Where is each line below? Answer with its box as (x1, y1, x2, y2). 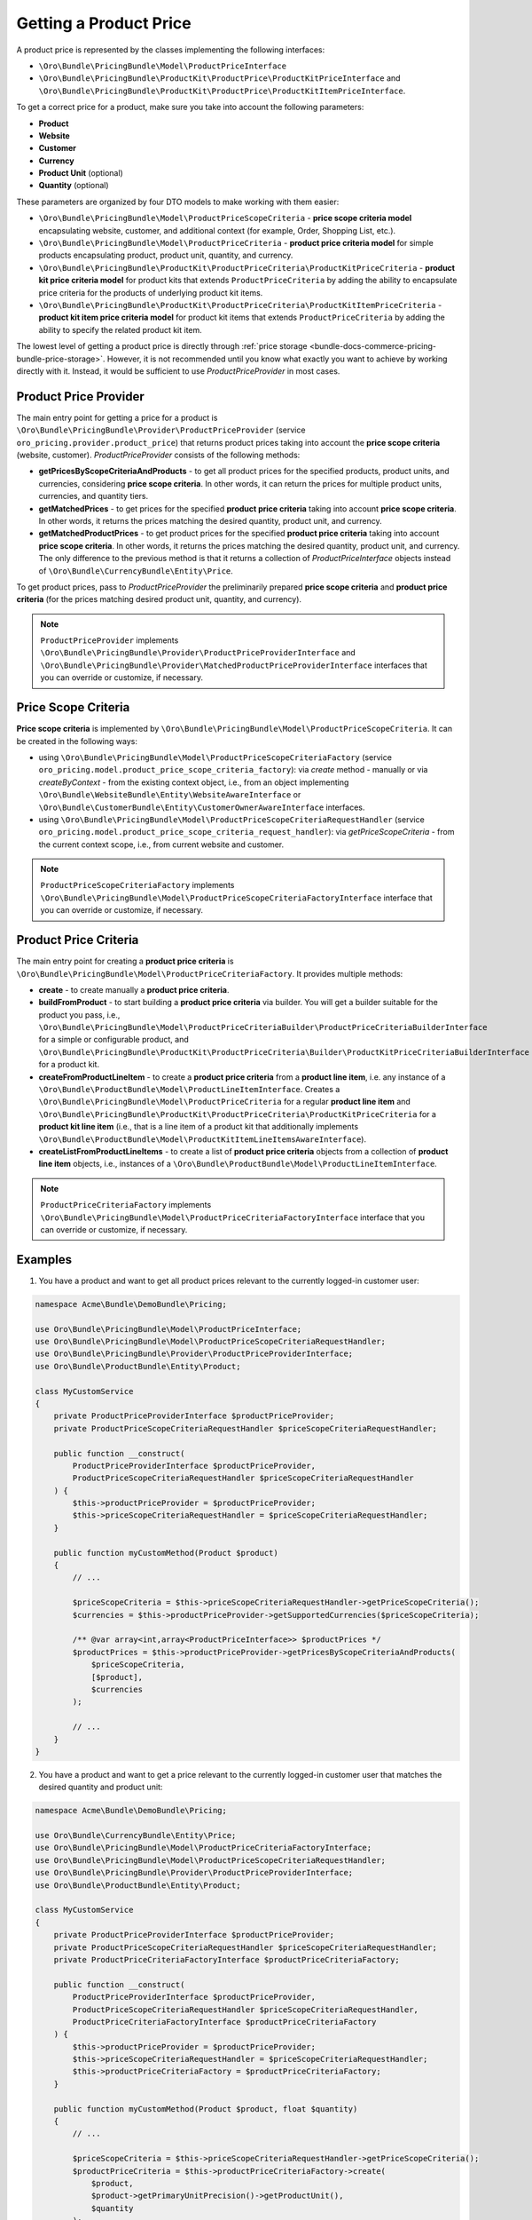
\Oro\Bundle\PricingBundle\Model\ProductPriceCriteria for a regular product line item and (38, 1097, 411, 1107)
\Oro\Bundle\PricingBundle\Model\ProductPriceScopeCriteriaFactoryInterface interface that (40, 892, 434, 903)
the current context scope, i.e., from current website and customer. (38, 839, 285, 850)
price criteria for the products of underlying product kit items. (38, 287, 263, 297)
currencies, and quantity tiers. (38, 491, 149, 502)
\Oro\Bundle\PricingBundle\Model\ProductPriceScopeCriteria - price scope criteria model (38, 213, 412, 224)
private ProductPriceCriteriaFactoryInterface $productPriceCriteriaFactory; (53, 1954, 401, 1964)
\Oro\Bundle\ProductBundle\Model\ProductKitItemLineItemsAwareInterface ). (38, 1133, 367, 1145)
